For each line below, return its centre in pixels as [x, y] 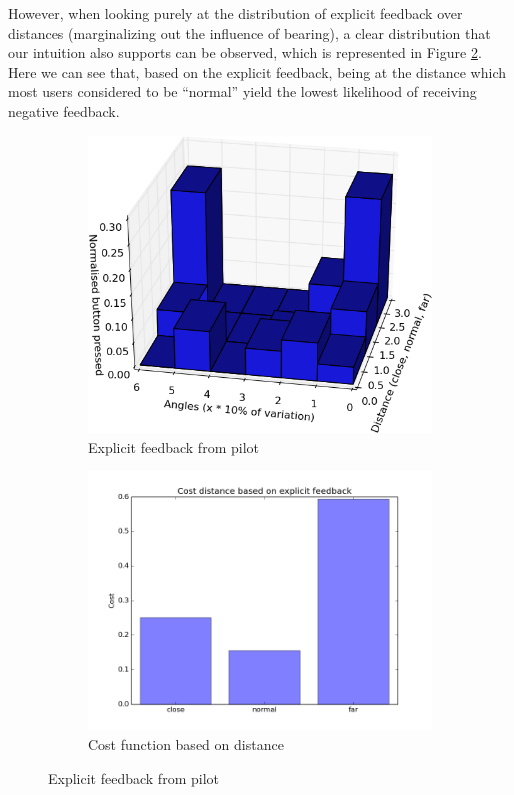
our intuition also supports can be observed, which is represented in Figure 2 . [245, 52]
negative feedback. [64, 110]
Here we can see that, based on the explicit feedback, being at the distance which [257, 71]
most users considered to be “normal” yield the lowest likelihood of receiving [242, 91]
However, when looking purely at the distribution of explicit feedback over [235, 13]
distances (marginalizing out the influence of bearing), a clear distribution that [249, 32]
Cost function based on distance [186, 744]
